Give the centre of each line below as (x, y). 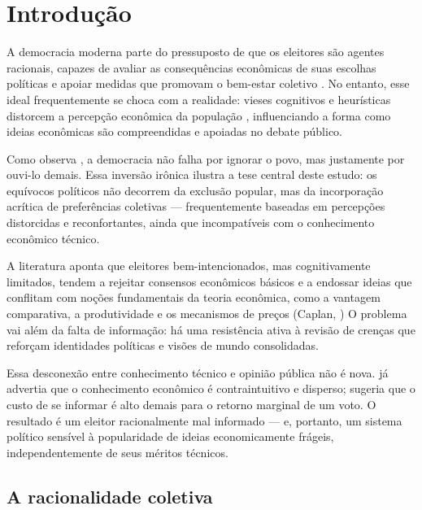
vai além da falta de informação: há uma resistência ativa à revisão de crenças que (211, 329)
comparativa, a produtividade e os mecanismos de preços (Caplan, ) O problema (207, 314)
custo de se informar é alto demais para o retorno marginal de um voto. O (191, 404)
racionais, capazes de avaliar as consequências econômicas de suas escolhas (191, 67)
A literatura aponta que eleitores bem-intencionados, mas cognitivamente (189, 266)
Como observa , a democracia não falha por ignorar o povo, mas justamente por (206, 158)
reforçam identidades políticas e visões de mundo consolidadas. (163, 345)
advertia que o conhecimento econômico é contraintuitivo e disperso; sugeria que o (211, 388)
